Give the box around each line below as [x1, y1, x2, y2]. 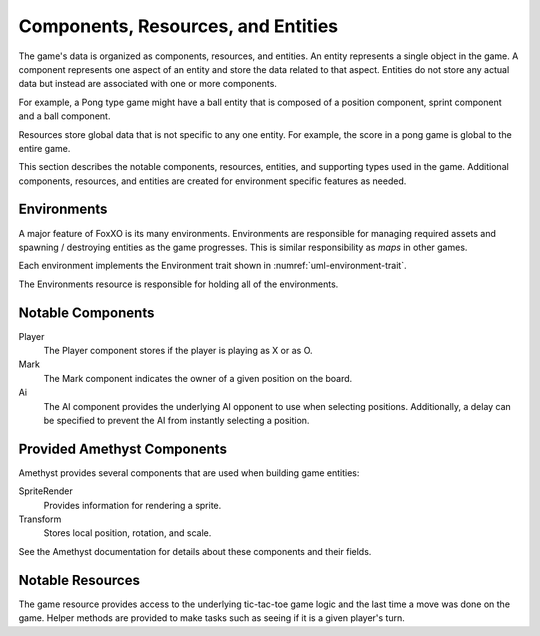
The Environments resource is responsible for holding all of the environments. [18, 278, 339, 290]
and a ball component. [18, 110, 111, 122]
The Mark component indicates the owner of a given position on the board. [43, 372, 353, 384]
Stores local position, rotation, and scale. [43, 527, 212, 539]
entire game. [18, 142, 71, 154]
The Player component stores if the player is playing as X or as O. [43, 345, 314, 357]
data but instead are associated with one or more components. [18, 78, 277, 90]
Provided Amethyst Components [18, 440, 227, 457]
